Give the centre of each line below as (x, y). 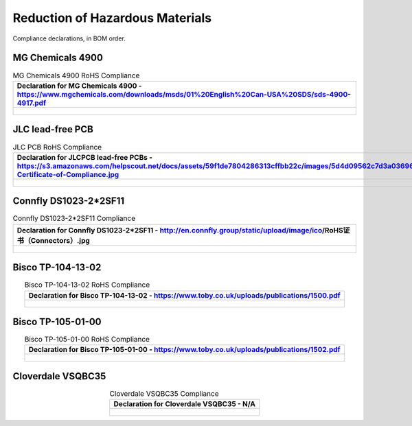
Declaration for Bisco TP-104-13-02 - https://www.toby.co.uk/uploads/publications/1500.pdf (184, 295)
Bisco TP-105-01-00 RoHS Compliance (87, 340)
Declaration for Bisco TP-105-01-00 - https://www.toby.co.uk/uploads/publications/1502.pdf (184, 350)
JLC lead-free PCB (53, 129)
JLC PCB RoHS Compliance (57, 147)
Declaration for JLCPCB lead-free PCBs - (84, 157)
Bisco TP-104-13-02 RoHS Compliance (87, 285)
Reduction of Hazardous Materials (112, 18)
